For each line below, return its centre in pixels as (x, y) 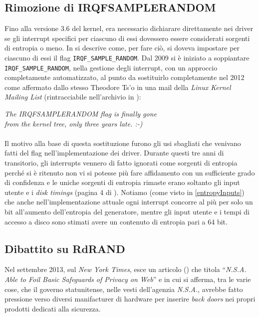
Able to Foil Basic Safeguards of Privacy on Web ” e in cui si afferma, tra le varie (128, 279)
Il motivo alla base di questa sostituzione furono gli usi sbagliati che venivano (123, 143)
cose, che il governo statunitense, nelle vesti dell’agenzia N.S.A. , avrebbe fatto (124, 289)
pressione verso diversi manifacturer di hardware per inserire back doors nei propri (130, 299)
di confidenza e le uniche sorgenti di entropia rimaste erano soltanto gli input (122, 182)
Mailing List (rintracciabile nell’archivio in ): (73, 97)
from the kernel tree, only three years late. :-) (74, 123)
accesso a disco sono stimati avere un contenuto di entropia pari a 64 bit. (116, 221)
